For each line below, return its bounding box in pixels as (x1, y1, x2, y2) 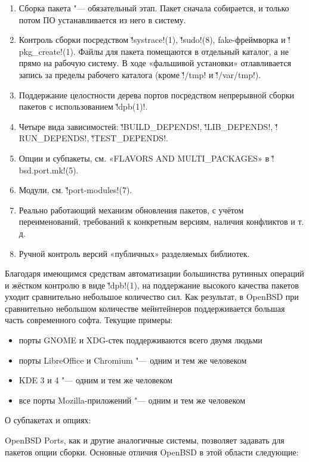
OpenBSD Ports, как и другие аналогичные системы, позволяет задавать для (5, 434, 285, 447)
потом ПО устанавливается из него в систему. (18, 13, 186, 26)
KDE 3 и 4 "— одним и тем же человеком (18, 374, 173, 386)
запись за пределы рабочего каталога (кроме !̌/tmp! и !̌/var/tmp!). (18, 68, 261, 80)
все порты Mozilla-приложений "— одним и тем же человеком (18, 393, 246, 406)
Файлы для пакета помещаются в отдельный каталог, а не (78, 45, 289, 57)
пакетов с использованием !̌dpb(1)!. (18, 100, 148, 113)
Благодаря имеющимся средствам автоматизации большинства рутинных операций (5, 267, 304, 280)
